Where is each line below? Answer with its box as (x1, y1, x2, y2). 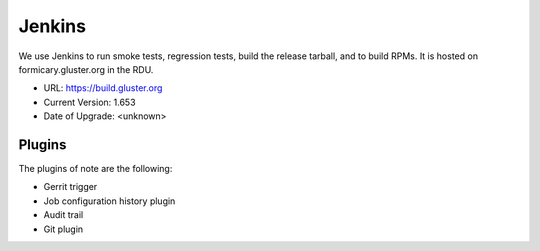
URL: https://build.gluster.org (43, 82, 163, 94)
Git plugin (43, 223, 84, 235)
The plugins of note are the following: (18, 163, 173, 175)
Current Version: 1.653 (43, 96, 136, 108)
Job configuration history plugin (43, 195, 176, 207)
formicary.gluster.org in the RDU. (18, 63, 154, 75)
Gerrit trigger (43, 181, 98, 193)
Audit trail (43, 209, 84, 221)
